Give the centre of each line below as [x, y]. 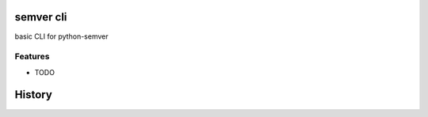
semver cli [41, 17]
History [34, 95]
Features [32, 57]
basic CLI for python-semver [61, 36]
